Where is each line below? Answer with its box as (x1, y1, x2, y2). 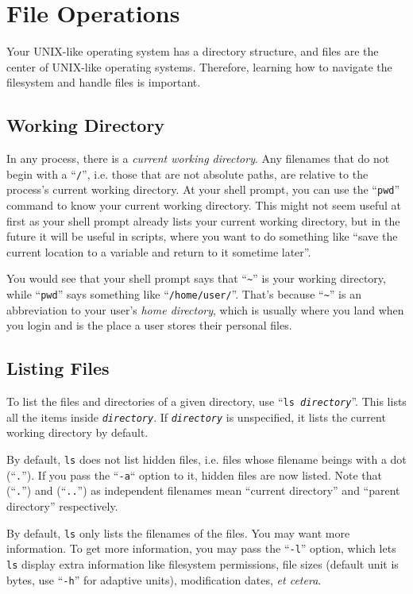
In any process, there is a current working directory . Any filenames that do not (6, 150, 390, 167)
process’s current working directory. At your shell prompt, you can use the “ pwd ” (6, 181, 400, 198)
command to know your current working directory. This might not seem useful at (6, 197, 402, 214)
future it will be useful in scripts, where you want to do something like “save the (6, 228, 398, 245)
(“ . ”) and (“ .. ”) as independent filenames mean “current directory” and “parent (6, 482, 400, 499)
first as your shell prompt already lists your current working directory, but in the (6, 212, 400, 229)
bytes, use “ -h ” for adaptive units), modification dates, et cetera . (6, 571, 322, 588)
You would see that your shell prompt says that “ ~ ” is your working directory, (6, 270, 386, 287)
